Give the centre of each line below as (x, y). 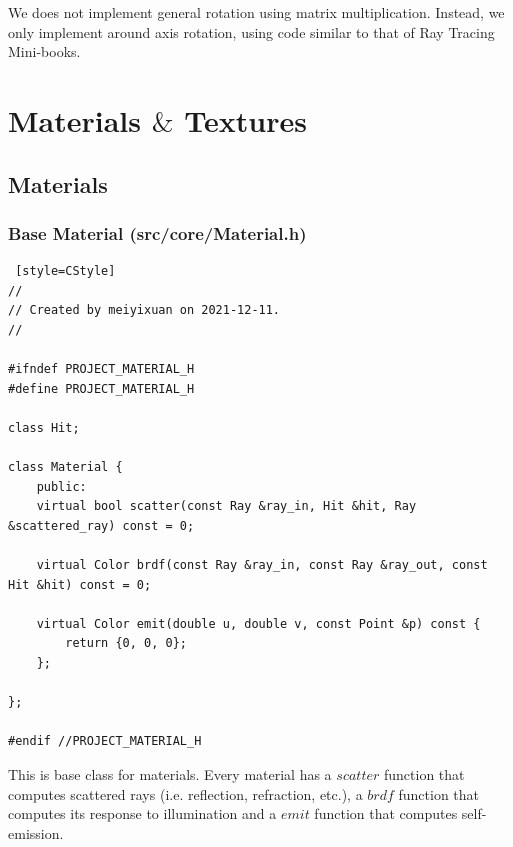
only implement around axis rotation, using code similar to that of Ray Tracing (251, 31)
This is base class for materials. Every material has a (170, 774)
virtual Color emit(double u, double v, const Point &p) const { (258, 623)
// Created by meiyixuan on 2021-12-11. (144, 310)
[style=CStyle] (65, 271)
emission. (36, 832)
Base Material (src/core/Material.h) (157, 232)
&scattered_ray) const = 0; (101, 525)
